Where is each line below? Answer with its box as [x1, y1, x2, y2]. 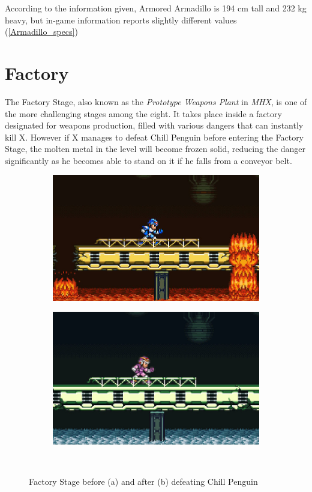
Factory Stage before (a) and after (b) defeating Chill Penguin [29, 475, 258, 487]
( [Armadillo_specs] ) [5, 25, 78, 38]
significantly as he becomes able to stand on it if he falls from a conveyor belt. [5, 154, 292, 166]
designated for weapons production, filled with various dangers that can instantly [5, 119, 304, 132]
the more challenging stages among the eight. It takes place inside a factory [5, 107, 282, 120]
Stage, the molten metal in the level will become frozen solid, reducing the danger [5, 142, 306, 155]
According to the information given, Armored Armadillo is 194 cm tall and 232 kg [5, 2, 307, 14]
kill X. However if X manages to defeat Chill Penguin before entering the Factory [5, 130, 304, 143]
